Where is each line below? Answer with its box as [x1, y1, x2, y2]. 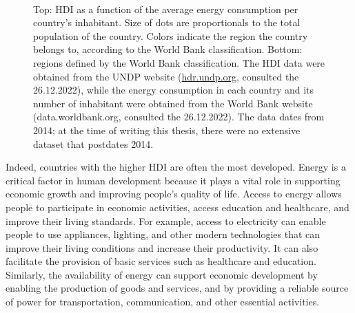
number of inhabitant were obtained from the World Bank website [33, 96, 313, 110]
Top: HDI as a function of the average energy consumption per [33, 1, 298, 16]
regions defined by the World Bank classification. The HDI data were [33, 55, 325, 69]
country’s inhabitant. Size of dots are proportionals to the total [33, 15, 301, 30]
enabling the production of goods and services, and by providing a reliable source [6, 281, 349, 295]
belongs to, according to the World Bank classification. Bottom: [33, 42, 303, 56]
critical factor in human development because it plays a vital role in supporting [6, 173, 341, 187]
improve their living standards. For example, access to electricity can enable [6, 213, 326, 228]
